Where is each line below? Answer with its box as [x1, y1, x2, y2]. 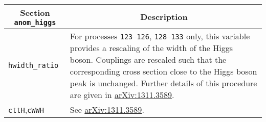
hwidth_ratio [8, 61, 59, 69]
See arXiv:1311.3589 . [70, 104, 144, 115]
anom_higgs [14, 18, 56, 27]
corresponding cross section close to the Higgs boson [70, 65, 257, 77]
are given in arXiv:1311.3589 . [70, 89, 174, 101]
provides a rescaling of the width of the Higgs [70, 42, 233, 54]
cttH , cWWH [8, 104, 44, 115]
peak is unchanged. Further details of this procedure [70, 77, 257, 89]
